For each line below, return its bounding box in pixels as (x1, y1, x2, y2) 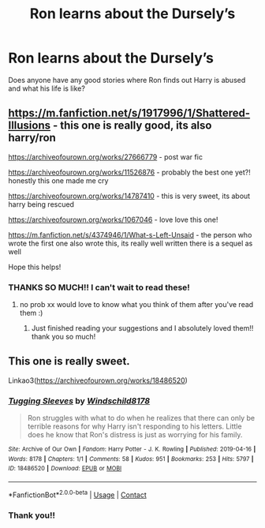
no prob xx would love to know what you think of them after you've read (19, 300, 254, 309)
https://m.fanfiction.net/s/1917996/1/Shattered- (8, 107, 251, 120)
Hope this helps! (8, 262, 62, 271)
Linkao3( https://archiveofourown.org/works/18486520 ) (8, 376, 188, 385)
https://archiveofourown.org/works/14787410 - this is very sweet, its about (8, 191, 251, 200)
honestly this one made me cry (8, 175, 109, 185)
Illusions (8, 119, 51, 133)
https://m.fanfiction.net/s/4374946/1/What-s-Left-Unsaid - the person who (8, 230, 252, 239)
